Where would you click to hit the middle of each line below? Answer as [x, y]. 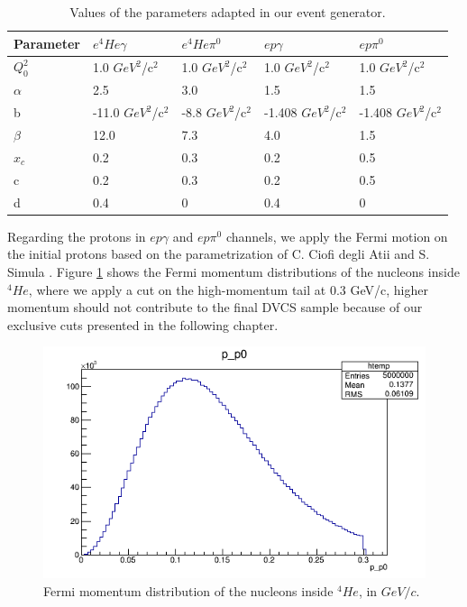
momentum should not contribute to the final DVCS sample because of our [215, 307]
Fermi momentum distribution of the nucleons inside [188, 591]
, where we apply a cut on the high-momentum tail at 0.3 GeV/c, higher [228, 289]
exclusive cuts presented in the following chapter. [143, 324]
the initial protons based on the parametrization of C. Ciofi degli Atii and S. [219, 254]
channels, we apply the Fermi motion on [337, 236]
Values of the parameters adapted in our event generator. [228, 12]
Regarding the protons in [77, 236]
